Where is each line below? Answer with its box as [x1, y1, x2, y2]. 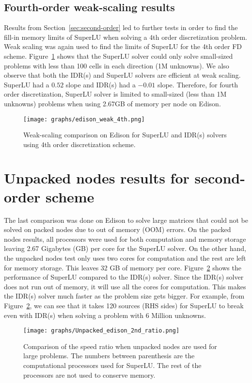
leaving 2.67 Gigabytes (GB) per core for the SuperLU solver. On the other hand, [4, 243, 246, 253]
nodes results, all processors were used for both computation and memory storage [4, 233, 246, 244]
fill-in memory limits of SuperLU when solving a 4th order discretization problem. [4, 32, 247, 42]
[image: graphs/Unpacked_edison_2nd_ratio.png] [23, 327, 180, 334]
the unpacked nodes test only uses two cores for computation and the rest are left [4, 253, 246, 263]
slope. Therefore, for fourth [157, 79, 238, 89]
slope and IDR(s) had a [65, 79, 136, 89]
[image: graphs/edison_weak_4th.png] [23, 116, 145, 123]
